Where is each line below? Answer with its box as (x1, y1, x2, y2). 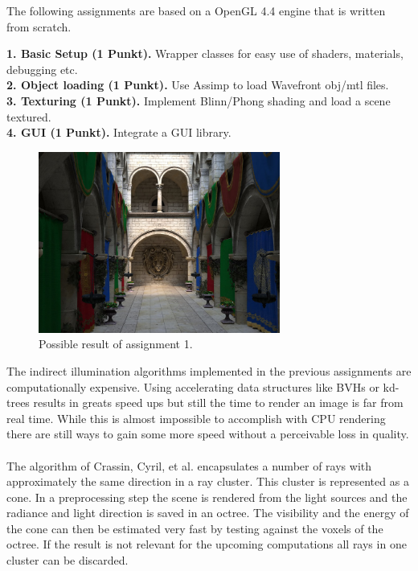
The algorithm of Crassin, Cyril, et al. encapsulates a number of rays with (6, 457, 372, 474)
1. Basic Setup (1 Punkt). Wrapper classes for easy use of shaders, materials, (6, 45, 404, 62)
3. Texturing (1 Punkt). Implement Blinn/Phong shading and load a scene (6, 92, 391, 109)
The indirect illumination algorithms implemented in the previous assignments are (6, 362, 412, 379)
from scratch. (6, 18, 72, 35)
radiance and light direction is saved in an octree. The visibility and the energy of (6, 504, 409, 521)
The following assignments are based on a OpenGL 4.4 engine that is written (6, 2, 386, 18)
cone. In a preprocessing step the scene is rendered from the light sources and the (6, 488, 408, 505)
